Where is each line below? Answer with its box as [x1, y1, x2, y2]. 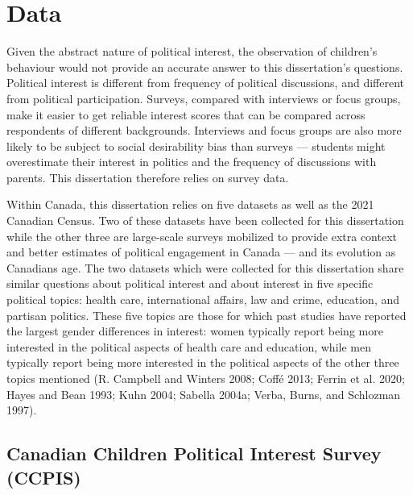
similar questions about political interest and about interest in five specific [6, 275, 374, 292]
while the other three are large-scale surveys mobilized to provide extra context [6, 227, 398, 244]
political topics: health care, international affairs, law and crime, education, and [6, 291, 400, 308]
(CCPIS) [6, 464, 81, 489]
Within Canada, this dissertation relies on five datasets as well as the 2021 [6, 196, 374, 213]
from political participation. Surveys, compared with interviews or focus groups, [6, 89, 401, 106]
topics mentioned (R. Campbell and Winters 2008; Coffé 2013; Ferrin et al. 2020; [6, 370, 405, 386]
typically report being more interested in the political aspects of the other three [6, 354, 399, 371]
